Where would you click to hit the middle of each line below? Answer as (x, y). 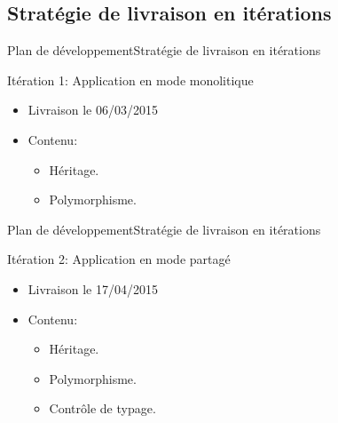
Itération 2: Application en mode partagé (119, 259)
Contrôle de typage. (102, 408)
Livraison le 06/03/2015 (93, 110)
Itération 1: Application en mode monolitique (130, 80)
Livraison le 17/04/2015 (93, 288)
